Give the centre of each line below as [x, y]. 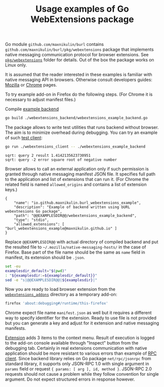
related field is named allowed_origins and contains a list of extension [76, 184]
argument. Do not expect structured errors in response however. [70, 379]
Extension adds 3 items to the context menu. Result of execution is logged [80, 338]
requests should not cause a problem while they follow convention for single [82, 374]
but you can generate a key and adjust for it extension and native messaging [82, 323]
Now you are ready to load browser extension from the [60, 289]
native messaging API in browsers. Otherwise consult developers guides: [79, 80]
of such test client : [24, 138]
